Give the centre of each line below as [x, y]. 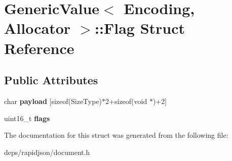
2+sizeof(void [126, 101]
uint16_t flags [27, 118]
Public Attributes [51, 80]
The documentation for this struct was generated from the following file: [116, 135]
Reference [39, 48]
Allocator [37, 28]
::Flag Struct [140, 28]
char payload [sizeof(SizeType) [53, 101]
